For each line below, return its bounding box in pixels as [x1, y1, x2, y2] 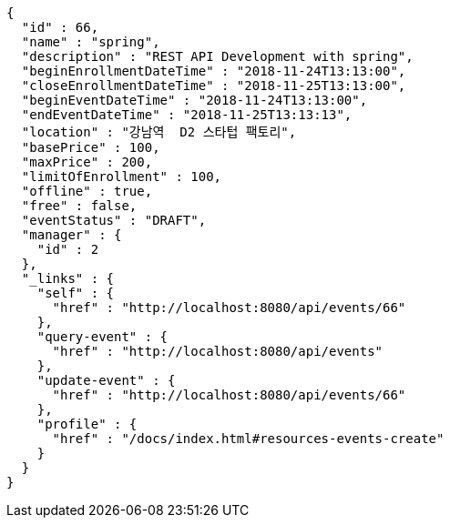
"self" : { [36, 286, 115, 300]
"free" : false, [21, 198, 138, 213]
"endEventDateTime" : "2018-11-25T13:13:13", [21, 107, 353, 122]
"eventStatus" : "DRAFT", [21, 213, 207, 227]
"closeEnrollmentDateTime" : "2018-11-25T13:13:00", [21, 78, 406, 93]
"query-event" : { [36, 329, 169, 344]
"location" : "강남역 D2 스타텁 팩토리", [21, 125, 297, 139]
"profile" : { [36, 417, 138, 431]
